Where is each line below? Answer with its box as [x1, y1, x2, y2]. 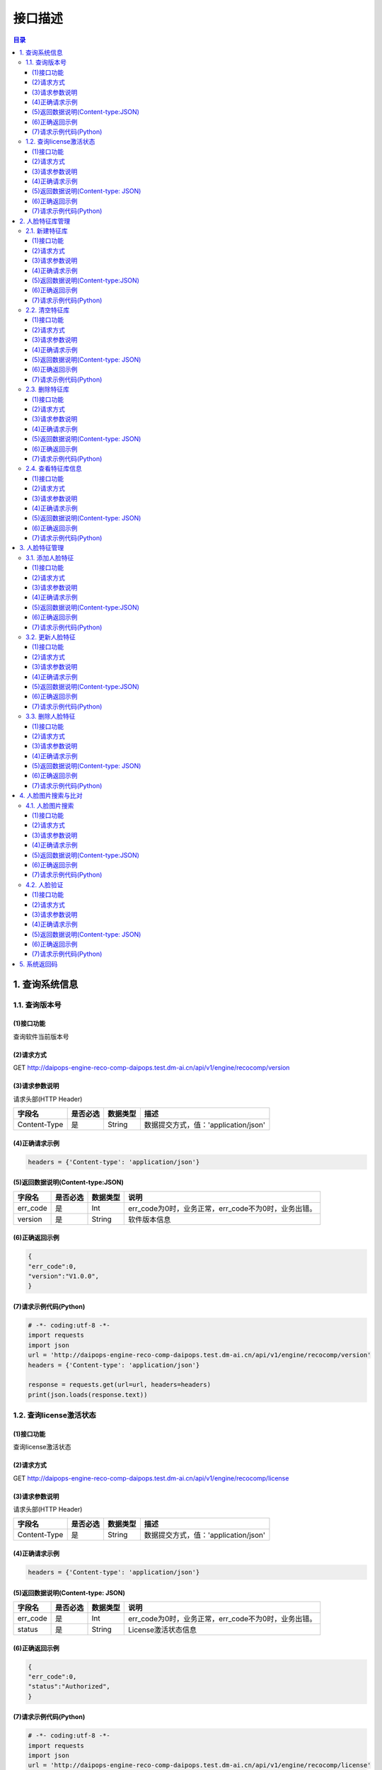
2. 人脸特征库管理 [19, 217, 71, 225]
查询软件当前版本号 [13, 1032, 69, 1041]
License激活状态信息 [127, 1625, 197, 1635]
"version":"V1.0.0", [28, 1272, 99, 1280]
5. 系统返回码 [19, 959, 58, 968]
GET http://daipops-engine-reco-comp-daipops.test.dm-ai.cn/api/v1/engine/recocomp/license [13, 1473, 289, 1483]
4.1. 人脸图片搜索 [25, 801, 74, 810]
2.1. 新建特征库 [25, 227, 69, 235]
